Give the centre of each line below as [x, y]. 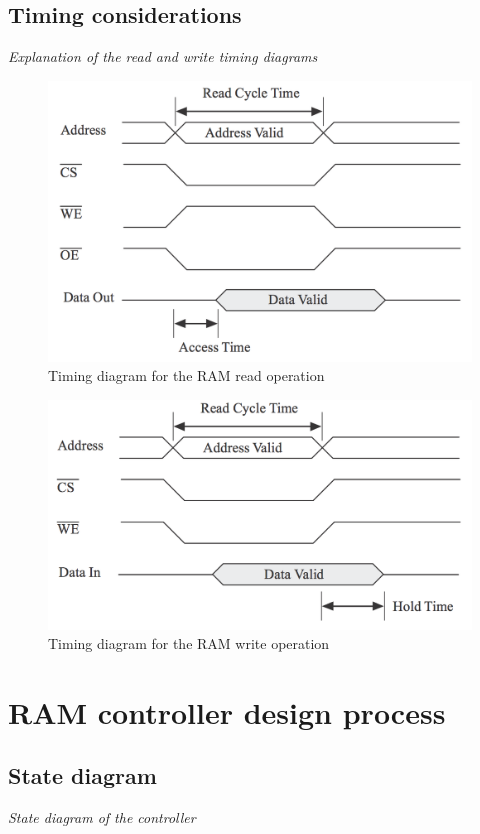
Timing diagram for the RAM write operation [189, 643]
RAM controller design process [227, 711]
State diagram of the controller [102, 817]
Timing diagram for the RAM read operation [186, 375]
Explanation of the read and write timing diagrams [163, 56]
